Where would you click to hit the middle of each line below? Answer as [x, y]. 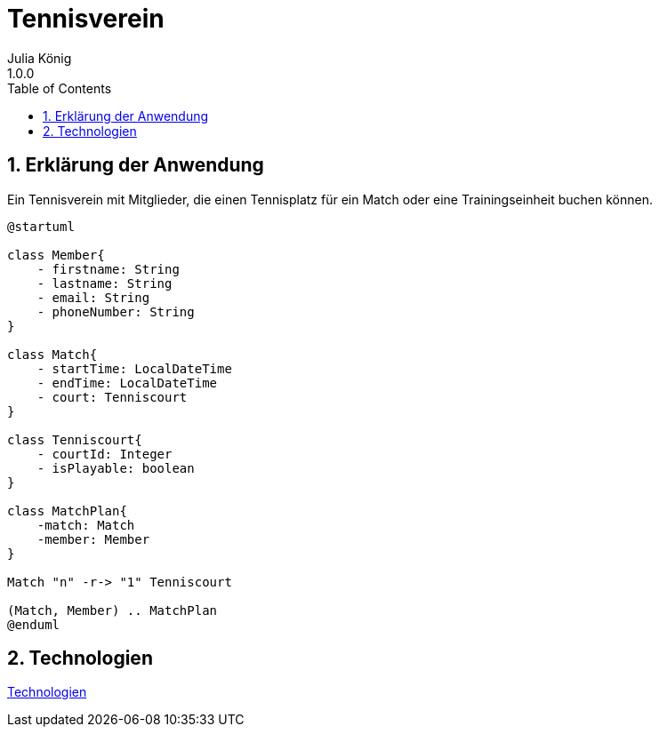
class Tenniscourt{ [75, 439]
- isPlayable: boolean [116, 468]
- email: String [93, 297]
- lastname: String [104, 283]
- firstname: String [108, 269]
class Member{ [56, 255]
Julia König [40, 58]
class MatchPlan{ [67, 511]
